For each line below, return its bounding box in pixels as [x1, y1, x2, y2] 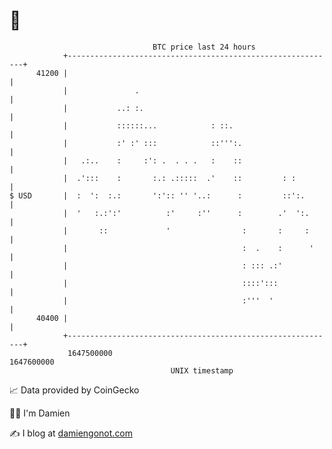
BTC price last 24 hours [152, 42, 256, 52]
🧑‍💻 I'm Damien [9, 407, 71, 419]
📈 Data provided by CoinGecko [9, 384, 140, 396]
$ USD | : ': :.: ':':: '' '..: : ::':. [9, 190, 306, 201]
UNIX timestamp [170, 365, 234, 376]
